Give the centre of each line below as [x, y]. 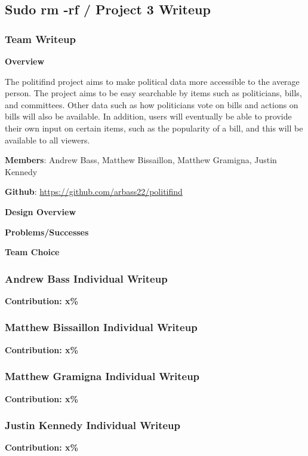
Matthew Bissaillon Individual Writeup [101, 327]
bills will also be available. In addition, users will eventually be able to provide [148, 116]
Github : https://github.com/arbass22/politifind [94, 192]
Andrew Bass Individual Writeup [86, 278]
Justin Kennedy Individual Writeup [93, 425]
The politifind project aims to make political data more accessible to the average [152, 81]
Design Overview [41, 211]
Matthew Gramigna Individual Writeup [102, 376]
